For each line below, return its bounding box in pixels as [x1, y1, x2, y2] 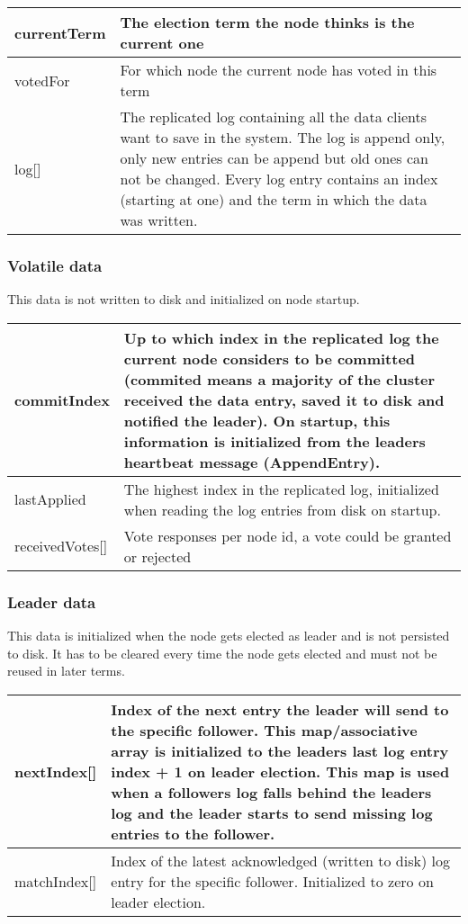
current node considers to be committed [123, 347, 416, 369]
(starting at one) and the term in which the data [120, 189, 427, 210]
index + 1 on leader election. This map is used [111, 760, 450, 782]
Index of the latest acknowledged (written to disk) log [111, 849, 450, 871]
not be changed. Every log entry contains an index [120, 168, 438, 189]
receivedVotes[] [14, 535, 108, 557]
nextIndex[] [14, 760, 97, 782]
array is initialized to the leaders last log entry [111, 740, 449, 761]
